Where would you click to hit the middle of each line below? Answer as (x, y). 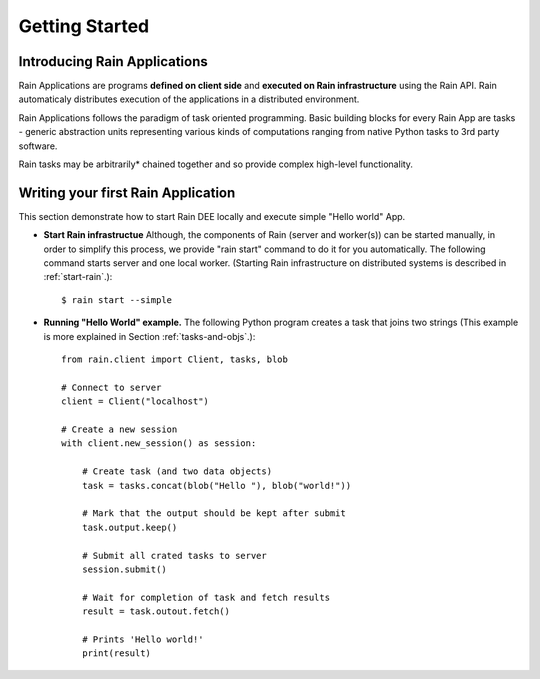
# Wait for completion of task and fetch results (205, 597)
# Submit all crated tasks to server (174, 555)
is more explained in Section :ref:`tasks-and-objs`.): (149, 336)
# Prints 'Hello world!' (142, 639)
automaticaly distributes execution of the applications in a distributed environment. (189, 99)
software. (38, 146)
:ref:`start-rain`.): (78, 277)
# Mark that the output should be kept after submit (214, 513)
